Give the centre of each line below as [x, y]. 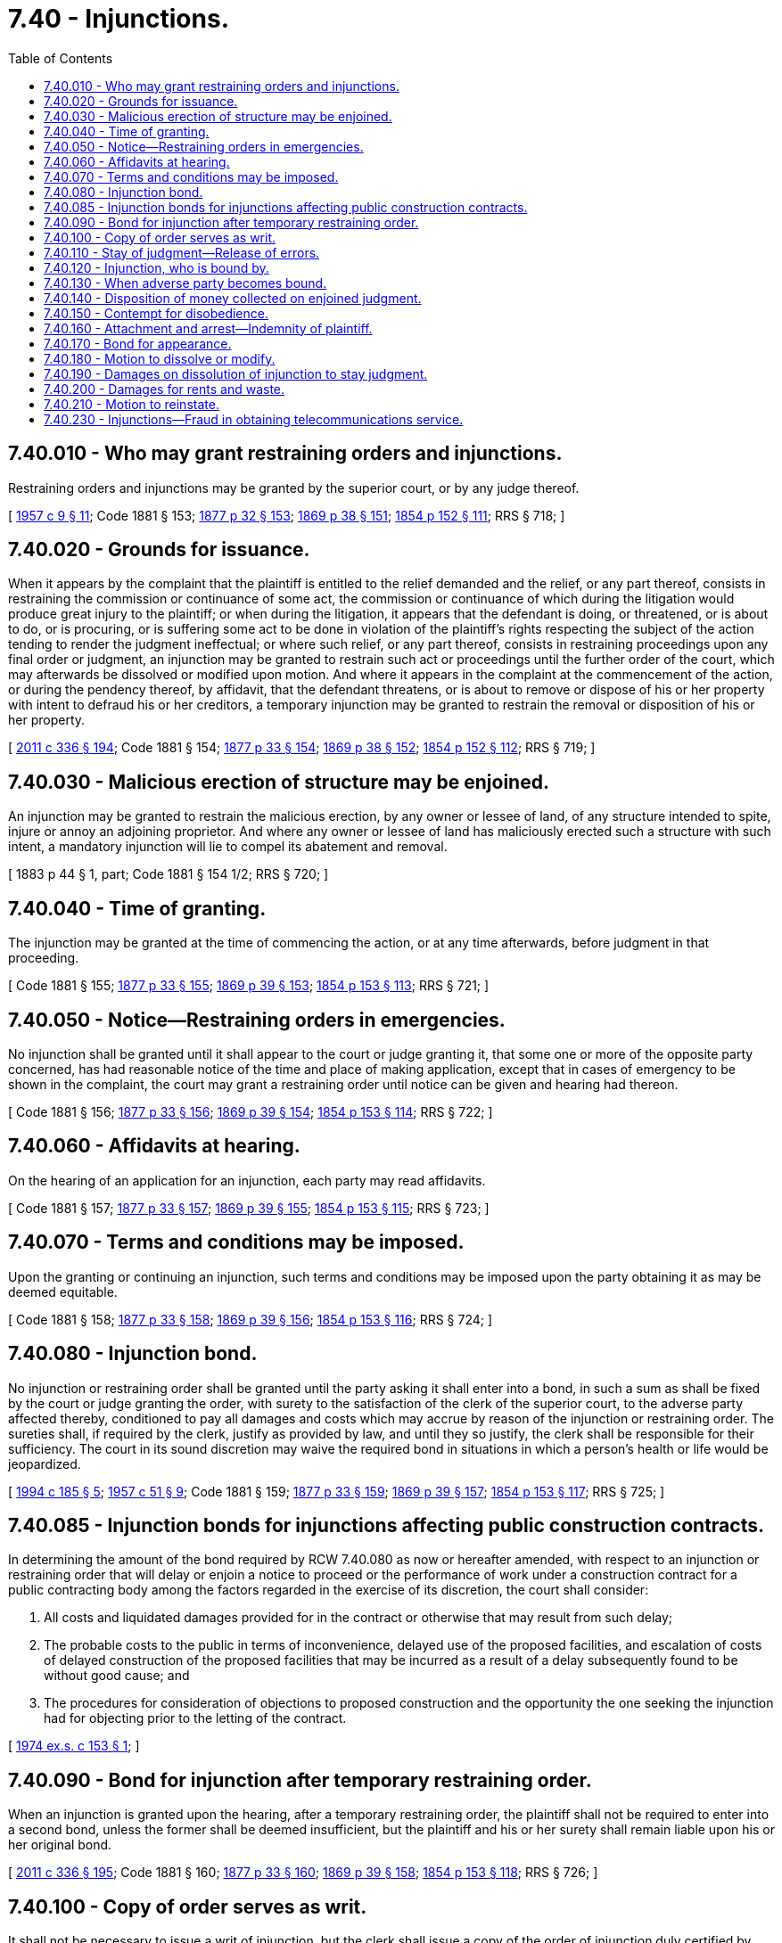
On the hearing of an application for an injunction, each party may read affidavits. [247, 1180]
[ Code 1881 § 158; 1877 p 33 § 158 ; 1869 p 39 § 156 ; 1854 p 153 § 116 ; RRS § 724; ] [251, 1319]
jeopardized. [45, 1463]
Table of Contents [61, 58]
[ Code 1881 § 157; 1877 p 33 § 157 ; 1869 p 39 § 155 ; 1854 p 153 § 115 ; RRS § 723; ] [249, 1208]
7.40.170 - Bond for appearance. [138, 343]
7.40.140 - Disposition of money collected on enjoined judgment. [233, 298]
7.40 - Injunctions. [119, 19]
